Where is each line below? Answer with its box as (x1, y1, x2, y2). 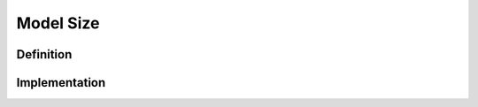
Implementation (16, 75, 106, 90)
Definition (16, 47, 73, 62)
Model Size (16, 13, 100, 33)
